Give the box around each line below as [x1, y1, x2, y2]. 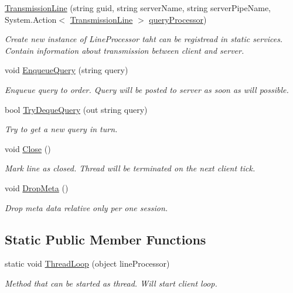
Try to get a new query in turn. [5, 123, 118, 135]
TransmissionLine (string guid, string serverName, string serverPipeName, [5, 2, 271, 13]
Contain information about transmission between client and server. [5, 44, 244, 56]
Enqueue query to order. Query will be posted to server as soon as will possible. [5, 83, 289, 95]
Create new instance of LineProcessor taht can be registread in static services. [5, 33, 283, 45]
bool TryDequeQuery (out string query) [5, 103, 148, 115]
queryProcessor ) [149, 13, 207, 25]
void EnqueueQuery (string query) [5, 64, 128, 76]
